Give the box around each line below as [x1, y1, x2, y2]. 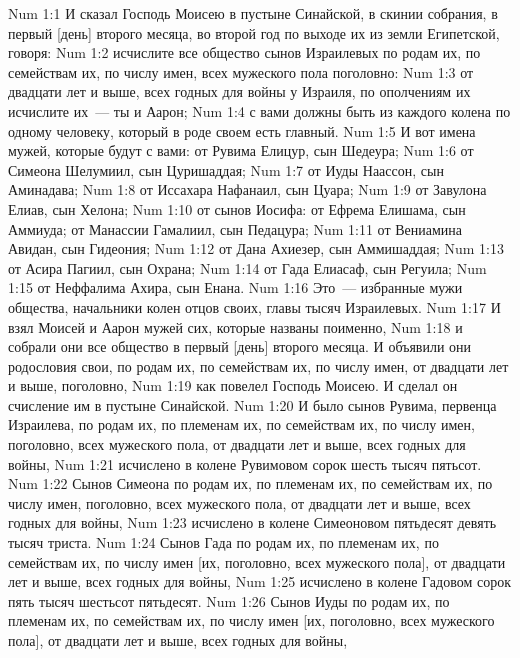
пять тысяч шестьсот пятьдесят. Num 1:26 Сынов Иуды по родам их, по [8, 590, 450, 611]
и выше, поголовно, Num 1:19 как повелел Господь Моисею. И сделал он [8, 375, 458, 396]
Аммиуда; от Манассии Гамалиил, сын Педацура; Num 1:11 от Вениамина [8, 218, 463, 239]
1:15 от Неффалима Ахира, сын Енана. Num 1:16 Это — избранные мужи [8, 277, 463, 298]
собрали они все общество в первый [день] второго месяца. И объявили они [8, 336, 472, 357]
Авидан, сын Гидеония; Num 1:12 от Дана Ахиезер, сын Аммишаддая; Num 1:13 [8, 238, 504, 259]
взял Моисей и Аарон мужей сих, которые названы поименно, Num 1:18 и [8, 316, 463, 337]
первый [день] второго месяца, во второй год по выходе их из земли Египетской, [8, 22, 500, 43]
